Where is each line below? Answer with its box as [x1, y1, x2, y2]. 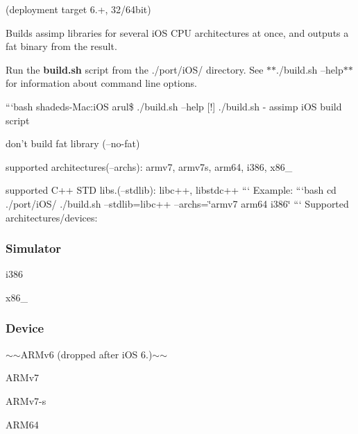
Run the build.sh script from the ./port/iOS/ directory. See [6, 62, 264, 76]
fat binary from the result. [6, 39, 117, 53]
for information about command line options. [6, 76, 197, 90]
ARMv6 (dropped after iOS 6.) [20, 347, 153, 361]
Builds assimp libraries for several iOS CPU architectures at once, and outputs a [6, 25, 349, 40]
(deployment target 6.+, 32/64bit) [6, 2, 151, 16]
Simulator [6, 240, 62, 257]
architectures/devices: [6, 210, 98, 224]
